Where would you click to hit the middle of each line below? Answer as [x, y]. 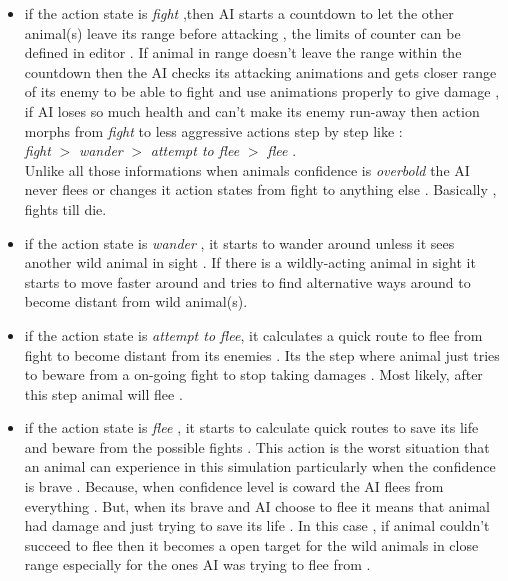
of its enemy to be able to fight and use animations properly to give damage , [262, 91]
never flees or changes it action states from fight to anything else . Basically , [260, 189]
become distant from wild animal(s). [136, 301]
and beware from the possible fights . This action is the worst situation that [257, 446]
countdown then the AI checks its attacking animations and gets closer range [260, 71]
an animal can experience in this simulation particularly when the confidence [260, 466]
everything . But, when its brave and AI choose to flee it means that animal [257, 505]
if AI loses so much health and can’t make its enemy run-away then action [252, 110]
